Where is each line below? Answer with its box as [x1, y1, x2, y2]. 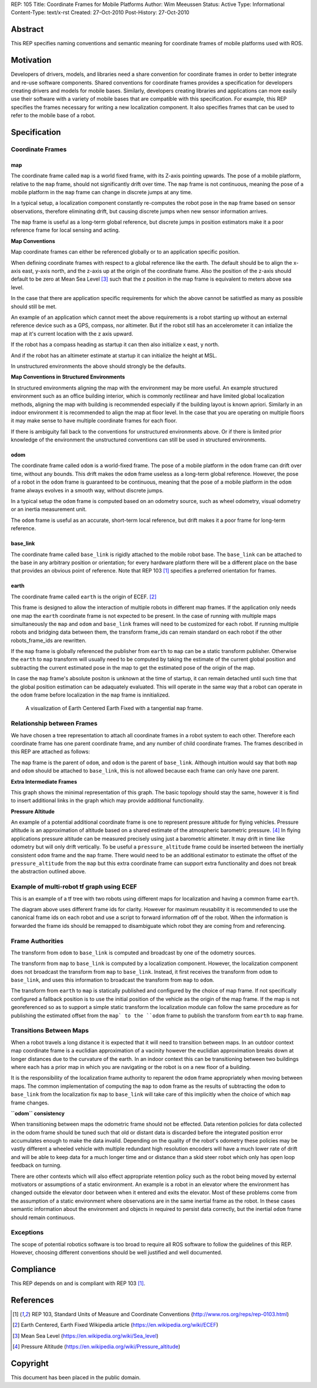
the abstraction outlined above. [11, 868, 86, 875]
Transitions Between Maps [11, 1027, 89, 1035]
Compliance [11, 1264, 56, 1274]
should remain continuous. [11, 1214, 76, 1221]
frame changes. [11, 1099, 49, 1106]
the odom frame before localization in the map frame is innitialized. [11, 691, 170, 698]
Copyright [11, 1358, 49, 1368]
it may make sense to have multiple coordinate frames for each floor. [11, 417, 177, 424]
